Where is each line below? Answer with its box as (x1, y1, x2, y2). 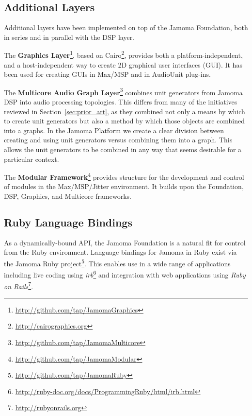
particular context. (4, 154, 59, 164)
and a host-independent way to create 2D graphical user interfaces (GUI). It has (4, 59, 242, 69)
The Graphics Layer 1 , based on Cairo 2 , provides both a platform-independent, (4, 49, 243, 60)
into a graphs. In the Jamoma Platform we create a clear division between (4, 125, 224, 135)
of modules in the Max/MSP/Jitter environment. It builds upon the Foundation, (4, 181, 244, 191)
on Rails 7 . (4, 279, 33, 291)
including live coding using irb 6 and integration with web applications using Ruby (4, 268, 246, 279)
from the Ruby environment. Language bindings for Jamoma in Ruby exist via (4, 247, 237, 257)
